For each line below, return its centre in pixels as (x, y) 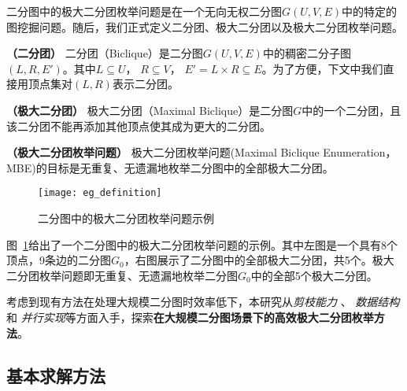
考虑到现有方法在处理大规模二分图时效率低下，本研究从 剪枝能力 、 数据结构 (203, 302)
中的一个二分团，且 (351, 110)
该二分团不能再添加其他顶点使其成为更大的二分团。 (139, 125)
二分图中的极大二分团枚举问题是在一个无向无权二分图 (144, 11)
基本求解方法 (56, 375)
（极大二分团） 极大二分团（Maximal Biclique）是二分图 (150, 110)
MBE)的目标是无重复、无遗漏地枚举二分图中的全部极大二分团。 (170, 167)
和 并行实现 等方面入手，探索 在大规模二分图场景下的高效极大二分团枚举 (190, 317)
